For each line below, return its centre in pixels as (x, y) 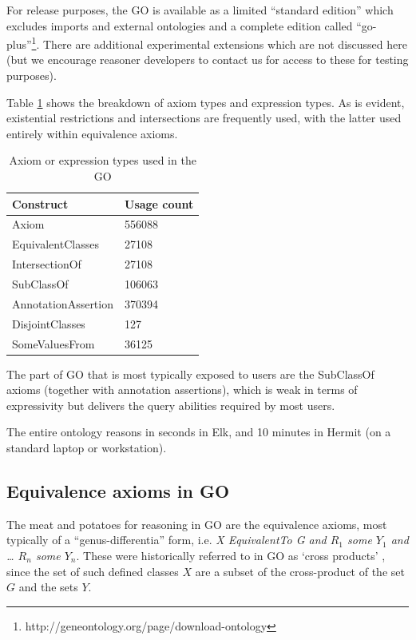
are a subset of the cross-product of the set (300, 571)
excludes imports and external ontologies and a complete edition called (180, 25)
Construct (40, 203)
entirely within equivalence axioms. (92, 133)
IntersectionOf (47, 264)
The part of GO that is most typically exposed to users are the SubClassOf (190, 374)
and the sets (48, 587)
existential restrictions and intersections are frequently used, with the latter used (204, 118)
